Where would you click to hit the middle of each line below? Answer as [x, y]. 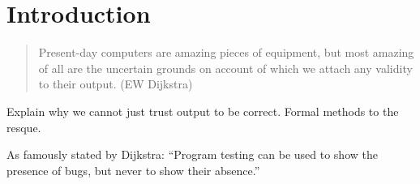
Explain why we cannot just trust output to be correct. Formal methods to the [203, 111]
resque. [24, 127]
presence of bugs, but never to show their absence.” [133, 170]
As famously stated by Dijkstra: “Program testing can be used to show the [192, 154]
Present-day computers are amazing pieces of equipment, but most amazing [226, 52]
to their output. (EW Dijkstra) [116, 84]
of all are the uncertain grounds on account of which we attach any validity [225, 68]
